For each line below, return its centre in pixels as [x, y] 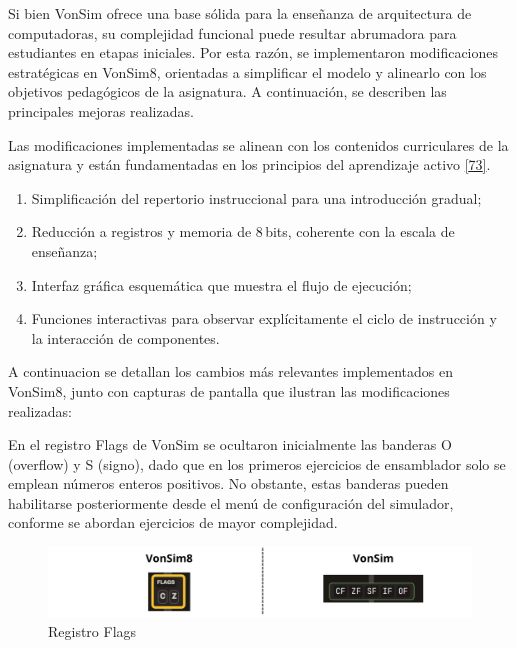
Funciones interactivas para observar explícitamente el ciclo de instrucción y [264, 318]
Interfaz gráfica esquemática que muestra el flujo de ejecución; [221, 284]
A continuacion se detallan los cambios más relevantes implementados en [230, 371]
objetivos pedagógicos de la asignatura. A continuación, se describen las [227, 91]
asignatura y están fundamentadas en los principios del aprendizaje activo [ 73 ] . [249, 164]
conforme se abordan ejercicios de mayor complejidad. [173, 522]
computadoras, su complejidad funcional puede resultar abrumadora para [232, 32]
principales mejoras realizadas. [101, 110]
